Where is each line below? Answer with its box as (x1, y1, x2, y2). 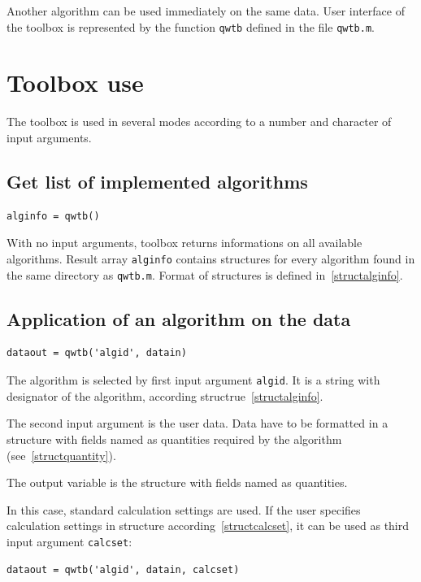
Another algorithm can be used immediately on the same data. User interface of (7, 2, 405, 19)
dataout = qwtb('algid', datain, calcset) (7, 563, 240, 575)
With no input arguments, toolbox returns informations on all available (7, 234, 362, 251)
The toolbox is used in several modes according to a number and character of (7, 113, 392, 130)
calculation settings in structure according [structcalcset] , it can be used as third (7, 517, 410, 534)
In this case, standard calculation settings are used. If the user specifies (7, 501, 361, 518)
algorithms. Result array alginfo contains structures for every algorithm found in (7, 250, 415, 267)
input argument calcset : (7, 532, 132, 549)
